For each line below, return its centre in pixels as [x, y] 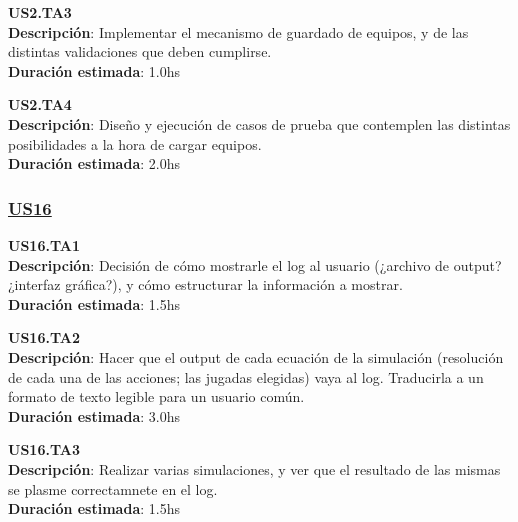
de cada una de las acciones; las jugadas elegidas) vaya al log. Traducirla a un [246, 376]
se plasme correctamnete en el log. [113, 488]
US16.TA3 [44, 449]
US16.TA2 [44, 337]
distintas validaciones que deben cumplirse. [140, 51]
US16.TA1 [44, 244]
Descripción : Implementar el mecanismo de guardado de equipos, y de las [238, 31]
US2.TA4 [40, 104]
